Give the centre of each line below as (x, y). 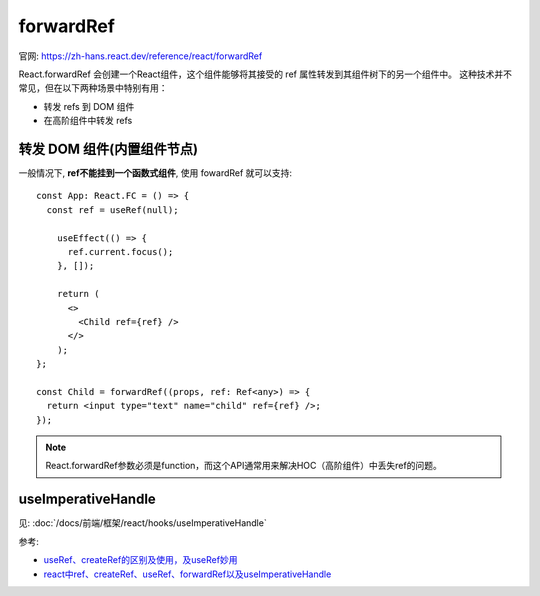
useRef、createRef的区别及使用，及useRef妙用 (140, 560)
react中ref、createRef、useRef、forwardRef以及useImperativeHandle (187, 574)
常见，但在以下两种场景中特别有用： (93, 88)
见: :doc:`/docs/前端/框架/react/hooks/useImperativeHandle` (142, 523)
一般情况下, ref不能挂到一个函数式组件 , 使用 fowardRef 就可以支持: (155, 173)
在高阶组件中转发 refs (88, 121)
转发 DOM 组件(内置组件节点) (108, 148)
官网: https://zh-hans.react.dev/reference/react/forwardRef (140, 56)
